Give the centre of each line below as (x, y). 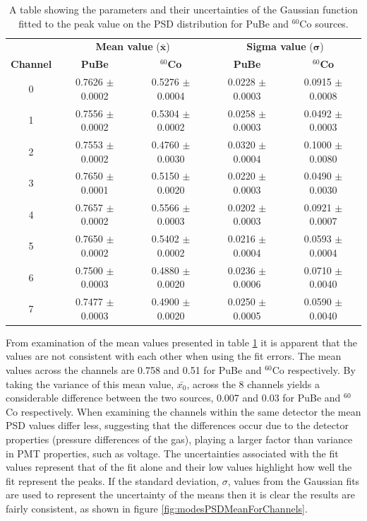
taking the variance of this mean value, (90, 384)
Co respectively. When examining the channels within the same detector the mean (183, 411)
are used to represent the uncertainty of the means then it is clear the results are (180, 494)
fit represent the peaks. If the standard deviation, (113, 480)
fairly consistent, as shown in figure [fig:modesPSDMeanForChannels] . (157, 508)
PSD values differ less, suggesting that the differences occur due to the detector (177, 425)
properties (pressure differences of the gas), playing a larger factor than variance (179, 439)
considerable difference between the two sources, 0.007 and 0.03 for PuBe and (173, 398)
